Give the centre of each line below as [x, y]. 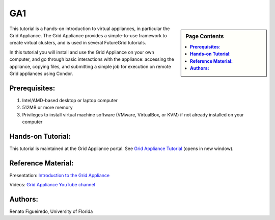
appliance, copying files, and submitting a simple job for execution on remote [90, 66]
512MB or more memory [48, 108]
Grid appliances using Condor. [41, 74]
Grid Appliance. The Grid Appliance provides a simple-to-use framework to [88, 35]
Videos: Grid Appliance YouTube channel [52, 185]
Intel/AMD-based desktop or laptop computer [70, 100]
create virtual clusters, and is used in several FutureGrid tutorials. [78, 43]
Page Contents [205, 36]
